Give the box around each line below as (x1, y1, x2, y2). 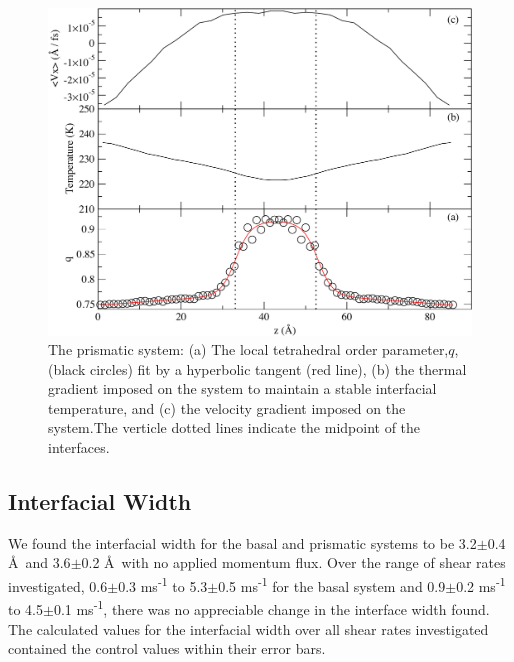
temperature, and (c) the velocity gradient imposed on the (48, 397, 406, 418)
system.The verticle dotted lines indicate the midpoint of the (48, 417, 421, 438)
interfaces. (48, 437, 110, 458)
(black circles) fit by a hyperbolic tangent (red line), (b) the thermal (48, 358, 467, 379)
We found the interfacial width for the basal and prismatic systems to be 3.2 (8, 532, 477, 553)
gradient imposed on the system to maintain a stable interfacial (48, 378, 437, 399)
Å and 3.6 (8, 552, 71, 573)
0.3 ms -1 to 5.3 (118, 573, 208, 596)
